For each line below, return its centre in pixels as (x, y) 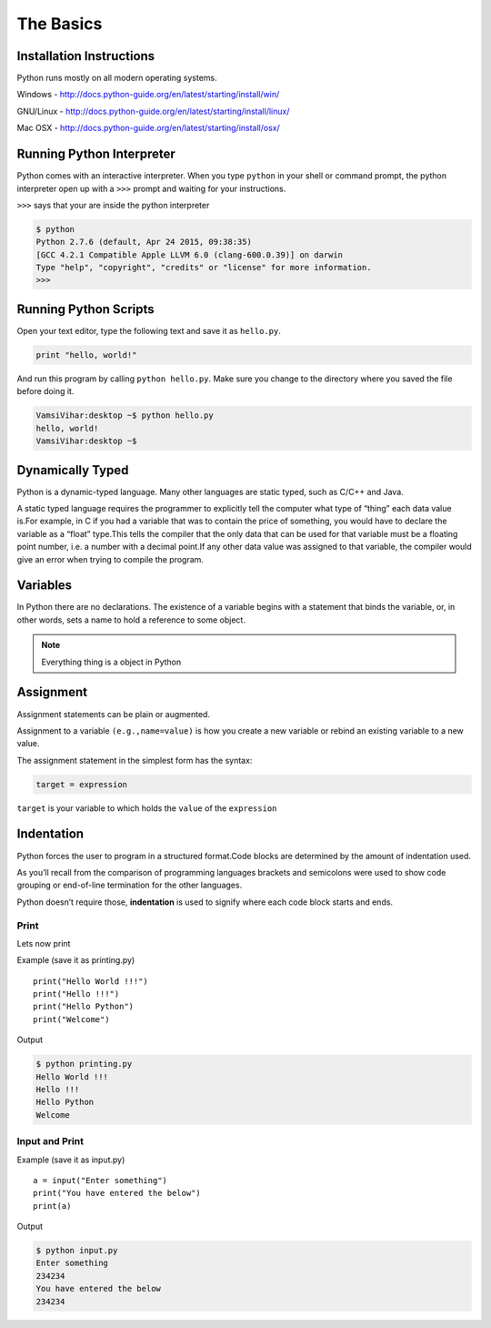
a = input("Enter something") (100, 1180)
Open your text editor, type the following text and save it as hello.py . (149, 330)
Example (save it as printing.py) (76, 960)
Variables (45, 586)
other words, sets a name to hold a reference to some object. (131, 620)
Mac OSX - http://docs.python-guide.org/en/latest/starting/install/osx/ (149, 128)
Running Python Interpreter (96, 154)
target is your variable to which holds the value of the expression (147, 808)
